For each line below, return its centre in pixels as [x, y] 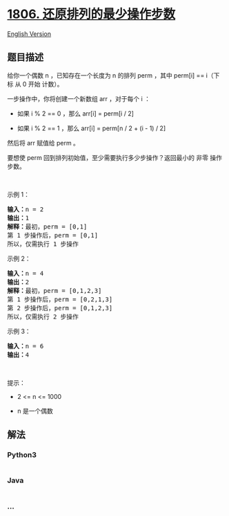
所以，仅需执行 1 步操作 [43, 244]
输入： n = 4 [26, 273]
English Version [29, 34]
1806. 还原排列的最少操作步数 [91, 14]
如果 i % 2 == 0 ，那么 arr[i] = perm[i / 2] [76, 113]
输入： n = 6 [26, 346]
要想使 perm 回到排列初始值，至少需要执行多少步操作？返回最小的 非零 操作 [115, 157]
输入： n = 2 [26, 209]
